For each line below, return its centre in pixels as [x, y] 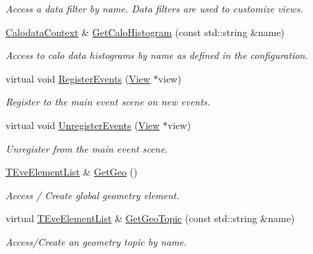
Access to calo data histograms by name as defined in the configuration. [157, 55]
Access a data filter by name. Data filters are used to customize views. [154, 8]
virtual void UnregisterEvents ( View [83, 125]
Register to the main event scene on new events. [108, 102]
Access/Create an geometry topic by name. [96, 241]
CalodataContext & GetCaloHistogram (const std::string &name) [145, 32]
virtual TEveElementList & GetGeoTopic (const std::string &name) [150, 218]
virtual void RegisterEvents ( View [78, 78]
